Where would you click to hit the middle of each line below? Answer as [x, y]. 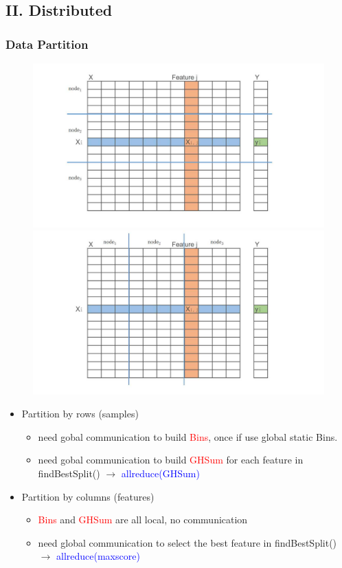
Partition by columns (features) [88, 496]
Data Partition [47, 44]
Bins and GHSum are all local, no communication [143, 520]
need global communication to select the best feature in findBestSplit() [187, 542]
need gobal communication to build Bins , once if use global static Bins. [188, 436]
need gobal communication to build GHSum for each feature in [171, 460]
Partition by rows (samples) [80, 414]
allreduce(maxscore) [98, 556]
